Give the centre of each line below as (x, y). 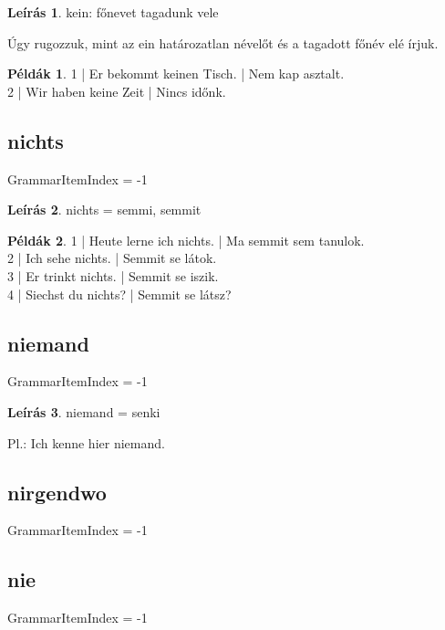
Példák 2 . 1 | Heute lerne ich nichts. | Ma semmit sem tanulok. (186, 240)
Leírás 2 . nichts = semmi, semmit (104, 210)
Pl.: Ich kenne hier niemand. (86, 442)
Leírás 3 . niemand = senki (84, 411)
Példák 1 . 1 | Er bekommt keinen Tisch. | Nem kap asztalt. (176, 73)
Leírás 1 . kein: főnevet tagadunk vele (113, 12)
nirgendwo (57, 492)
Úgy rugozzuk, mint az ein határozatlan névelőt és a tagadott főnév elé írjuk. (223, 42)
